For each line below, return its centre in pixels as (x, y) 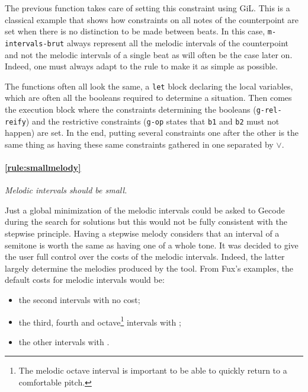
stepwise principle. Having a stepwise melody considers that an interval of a (142, 233)
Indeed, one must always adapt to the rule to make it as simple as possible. (141, 66)
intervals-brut (35, 44)
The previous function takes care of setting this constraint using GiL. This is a (147, 8)
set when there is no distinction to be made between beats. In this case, (135, 31)
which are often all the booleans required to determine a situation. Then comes (148, 98)
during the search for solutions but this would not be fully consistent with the (146, 222)
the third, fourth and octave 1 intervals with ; (100, 321)
